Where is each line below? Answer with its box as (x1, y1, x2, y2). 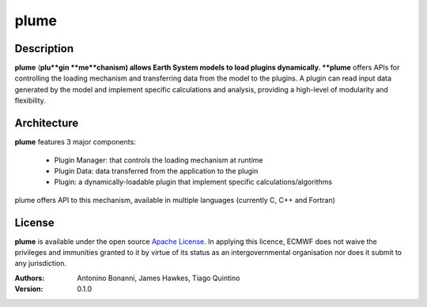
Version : (14, 284, 43, 294)
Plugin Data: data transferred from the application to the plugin (54, 166, 259, 175)
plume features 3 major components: (14, 137, 136, 147)
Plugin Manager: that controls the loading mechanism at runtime (54, 155, 263, 165)
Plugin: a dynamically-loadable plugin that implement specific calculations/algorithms (54, 178, 333, 187)
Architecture (14, 117, 79, 130)
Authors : (14, 273, 45, 283)
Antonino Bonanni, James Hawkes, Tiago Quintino (77, 273, 240, 283)
